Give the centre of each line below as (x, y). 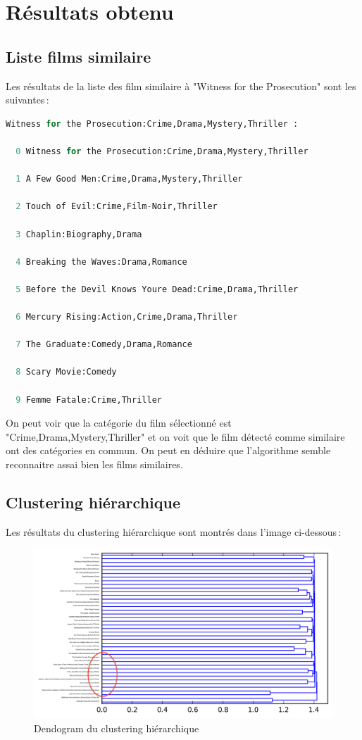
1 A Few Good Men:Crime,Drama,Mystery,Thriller (129, 179)
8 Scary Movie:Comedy (66, 372)
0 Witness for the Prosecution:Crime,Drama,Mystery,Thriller (162, 151)
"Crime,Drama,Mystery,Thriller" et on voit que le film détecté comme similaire (175, 436)
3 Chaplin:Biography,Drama (79, 234)
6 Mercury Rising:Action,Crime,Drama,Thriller (127, 317)
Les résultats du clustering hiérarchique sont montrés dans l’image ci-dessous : (174, 531)
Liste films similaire (79, 56)
